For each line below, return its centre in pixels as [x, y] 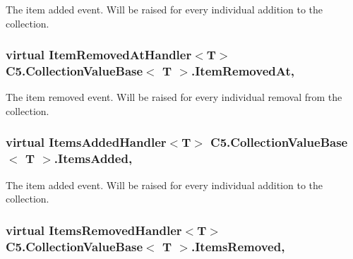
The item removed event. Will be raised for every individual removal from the [174, 97]
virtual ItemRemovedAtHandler [99, 55]
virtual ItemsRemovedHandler [94, 230]
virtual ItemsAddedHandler [86, 142]
